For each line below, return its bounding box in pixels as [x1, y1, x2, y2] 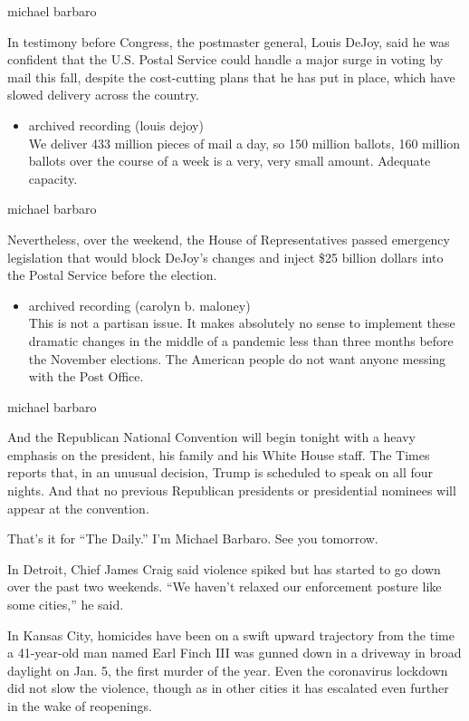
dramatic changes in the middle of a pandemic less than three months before [28, 331, 454, 350]
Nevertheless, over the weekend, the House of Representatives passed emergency [7, 229, 450, 248]
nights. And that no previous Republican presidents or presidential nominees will [7, 481, 456, 500]
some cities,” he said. [7, 595, 124, 614]
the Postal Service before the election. [7, 265, 217, 284]
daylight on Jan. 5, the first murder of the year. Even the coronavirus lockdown [7, 660, 448, 679]
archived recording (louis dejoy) [28, 115, 204, 134]
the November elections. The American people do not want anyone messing [28, 349, 446, 368]
